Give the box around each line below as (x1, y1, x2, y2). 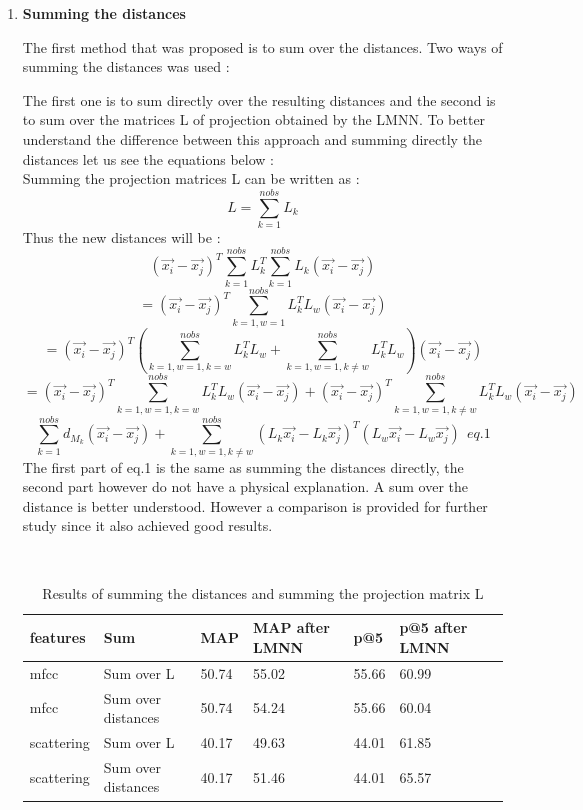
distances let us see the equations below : (22, 148, 274, 169)
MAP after (253, 617, 330, 638)
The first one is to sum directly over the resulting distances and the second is (22, 89, 496, 110)
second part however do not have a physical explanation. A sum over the (22, 476, 469, 497)
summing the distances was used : (22, 56, 230, 77)
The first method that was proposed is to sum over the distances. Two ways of (22, 36, 503, 57)
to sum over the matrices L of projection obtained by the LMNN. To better (22, 109, 486, 130)
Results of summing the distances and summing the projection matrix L (42, 582, 484, 603)
